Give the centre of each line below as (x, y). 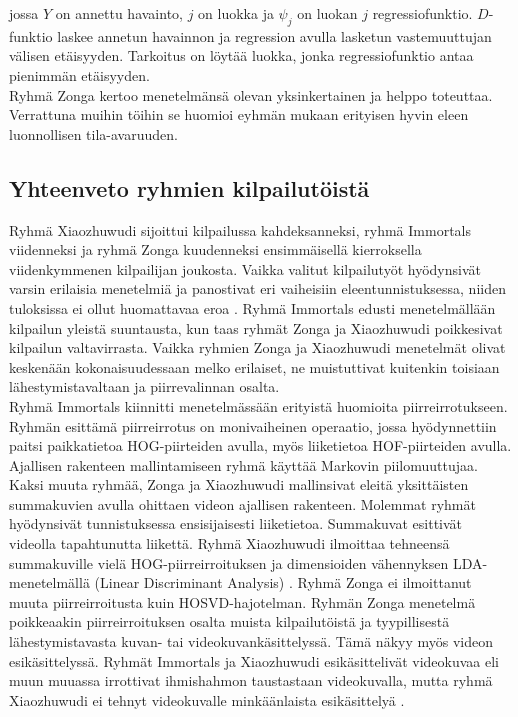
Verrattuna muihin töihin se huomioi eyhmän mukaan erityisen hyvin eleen (239, 114)
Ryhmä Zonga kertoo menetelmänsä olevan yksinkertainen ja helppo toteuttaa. (251, 94)
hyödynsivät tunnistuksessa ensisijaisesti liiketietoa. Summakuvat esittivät (236, 523)
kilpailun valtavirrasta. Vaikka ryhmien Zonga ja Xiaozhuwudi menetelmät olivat (257, 347)
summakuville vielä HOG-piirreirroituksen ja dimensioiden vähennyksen (229, 562)
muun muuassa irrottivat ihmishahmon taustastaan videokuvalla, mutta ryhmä (251, 680)
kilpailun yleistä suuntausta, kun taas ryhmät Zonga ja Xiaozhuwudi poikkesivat (256, 327)
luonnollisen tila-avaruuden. (93, 133)
